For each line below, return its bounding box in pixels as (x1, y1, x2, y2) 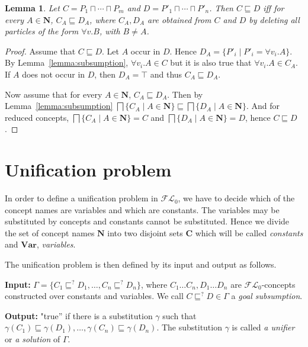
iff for (263, 2, 284, 14)
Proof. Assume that (5, 44, 76, 57)
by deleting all (249, 13, 300, 25)
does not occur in (22, 68, 85, 80)
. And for (246, 99, 280, 112)
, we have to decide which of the (178, 192, 295, 204)
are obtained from (147, 13, 211, 25)
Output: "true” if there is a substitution (5, 309, 153, 322)
